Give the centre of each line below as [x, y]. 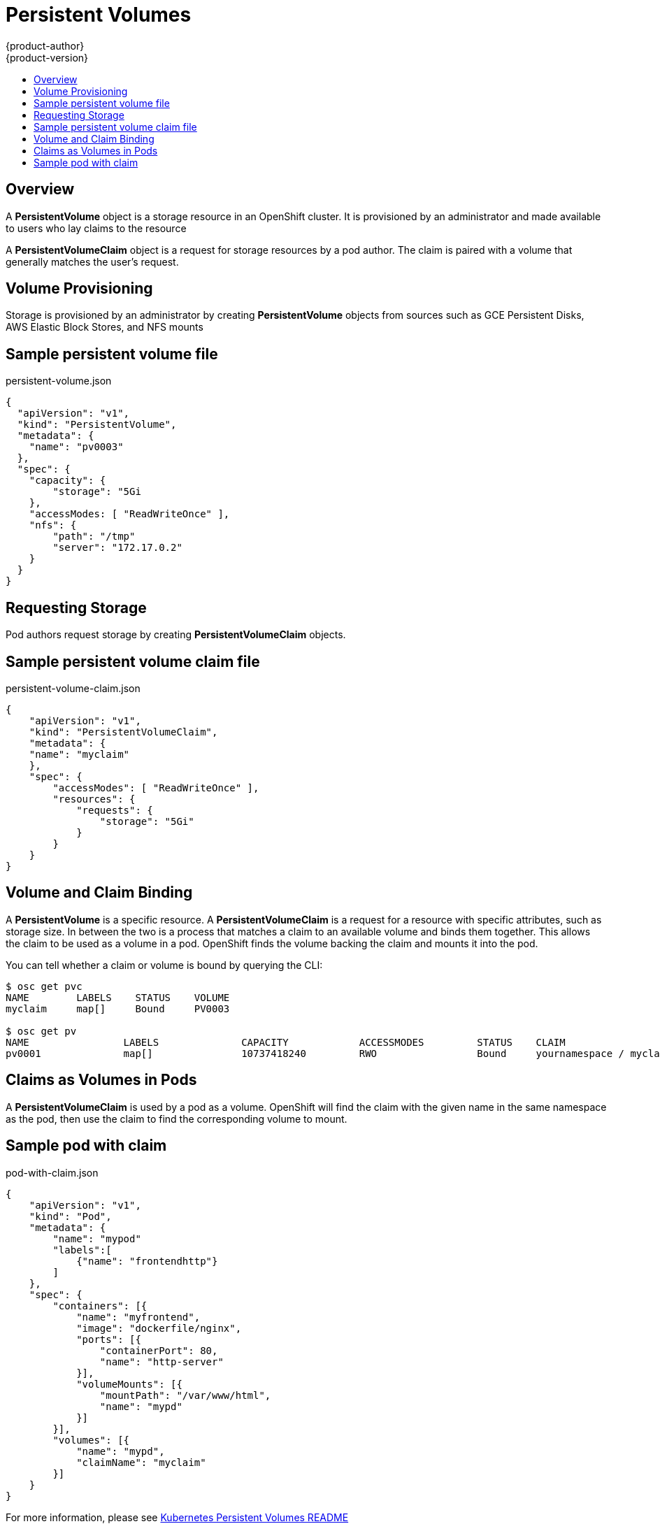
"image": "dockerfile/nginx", [159, 1328]
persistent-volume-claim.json [73, 688]
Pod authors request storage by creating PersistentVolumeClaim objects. [176, 635]
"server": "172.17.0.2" [117, 548]
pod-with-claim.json [52, 1172]
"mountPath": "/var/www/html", [185, 1395]
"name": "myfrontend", [138, 1317]
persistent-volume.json [59, 381]
